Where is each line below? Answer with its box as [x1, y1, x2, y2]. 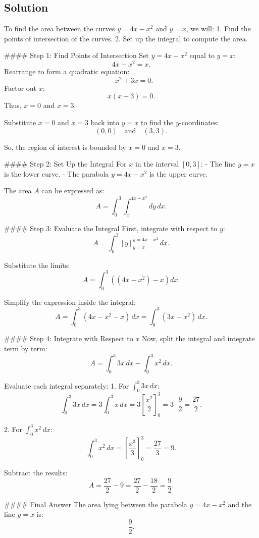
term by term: [4, 343, 47, 353]
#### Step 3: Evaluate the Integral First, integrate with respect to [4, 223, 218, 233]
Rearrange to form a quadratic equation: [4, 66, 130, 77]
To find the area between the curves [4, 23, 115, 34]
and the [228, 499, 252, 509]
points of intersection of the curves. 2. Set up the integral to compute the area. [4, 33, 248, 43]
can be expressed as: [41, 185, 105, 196]
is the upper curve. [149, 168, 208, 179]
